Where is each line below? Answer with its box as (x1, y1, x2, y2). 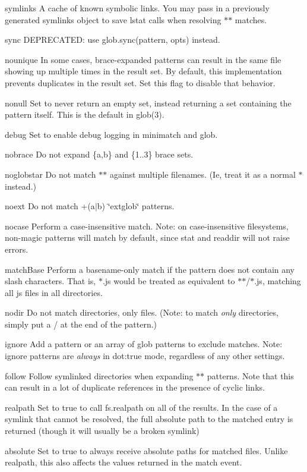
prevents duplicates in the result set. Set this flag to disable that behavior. (5, 76, 276, 89)
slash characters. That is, (5, 275, 96, 287)
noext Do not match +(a (5, 200, 95, 212)
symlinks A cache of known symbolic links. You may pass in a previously (5, 2, 270, 14)
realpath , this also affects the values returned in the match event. (5, 456, 242, 468)
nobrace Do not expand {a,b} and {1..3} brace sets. (5, 148, 194, 161)
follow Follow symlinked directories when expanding (5, 369, 194, 382)
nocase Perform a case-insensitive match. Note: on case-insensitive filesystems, (5, 219, 289, 232)
